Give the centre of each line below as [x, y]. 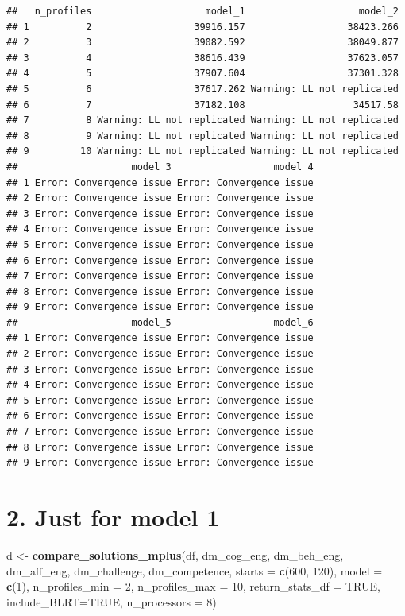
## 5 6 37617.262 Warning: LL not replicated [202, 89]
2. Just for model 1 [113, 517]
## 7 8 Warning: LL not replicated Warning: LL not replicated [202, 120]
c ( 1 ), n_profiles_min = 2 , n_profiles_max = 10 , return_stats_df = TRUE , [193, 586]
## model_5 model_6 [160, 322]
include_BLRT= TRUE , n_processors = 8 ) [112, 601]
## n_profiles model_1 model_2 [202, 11]
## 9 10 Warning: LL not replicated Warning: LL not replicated [202, 151]
